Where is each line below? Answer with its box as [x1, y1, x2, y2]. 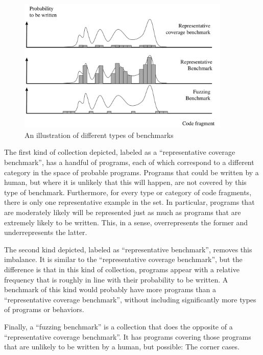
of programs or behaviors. [4, 304, 84, 315]
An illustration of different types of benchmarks [25, 129, 174, 140]
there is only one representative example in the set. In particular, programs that [4, 197, 255, 207]
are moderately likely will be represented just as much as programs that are [4, 206, 241, 217]
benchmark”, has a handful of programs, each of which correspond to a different [4, 157, 254, 167]
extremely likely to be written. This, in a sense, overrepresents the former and [4, 217, 248, 227]
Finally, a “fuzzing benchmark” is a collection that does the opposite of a [4, 321, 233, 332]
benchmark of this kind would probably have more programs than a [4, 284, 216, 295]
